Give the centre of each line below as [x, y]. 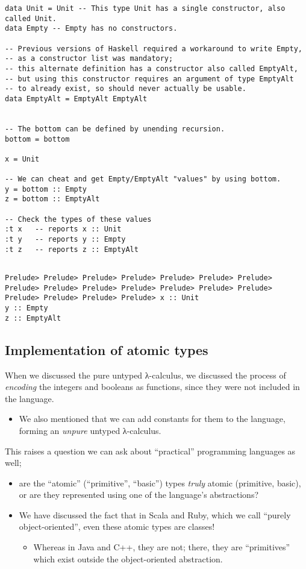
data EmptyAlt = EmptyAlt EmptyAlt [76, 99]
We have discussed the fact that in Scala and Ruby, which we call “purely [155, 514]
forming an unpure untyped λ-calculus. [90, 430]
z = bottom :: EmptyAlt [52, 199]
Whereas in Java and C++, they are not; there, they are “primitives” [162, 547]
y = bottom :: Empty [46, 189]
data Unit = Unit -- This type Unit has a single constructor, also [145, 8]
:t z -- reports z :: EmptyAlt [72, 249]
